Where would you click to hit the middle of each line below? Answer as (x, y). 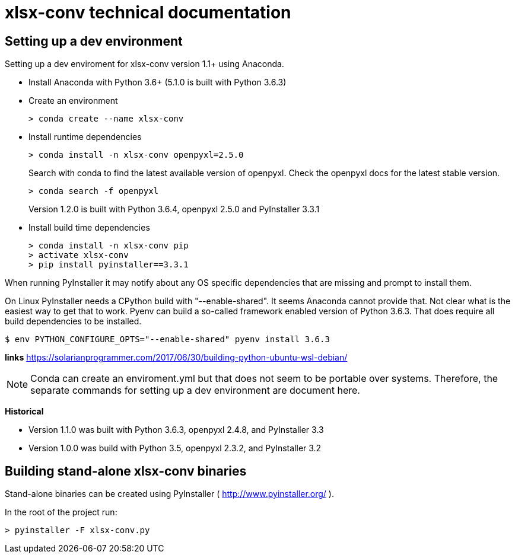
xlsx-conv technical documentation (148, 12)
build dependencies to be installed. (73, 321)
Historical (24, 412)
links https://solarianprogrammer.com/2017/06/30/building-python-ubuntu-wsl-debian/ (176, 358)
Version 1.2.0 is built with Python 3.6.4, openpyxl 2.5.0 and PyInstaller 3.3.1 (174, 209)
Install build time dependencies (89, 228)
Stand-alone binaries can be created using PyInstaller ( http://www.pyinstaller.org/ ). (169, 494)
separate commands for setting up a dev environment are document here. (195, 390)
